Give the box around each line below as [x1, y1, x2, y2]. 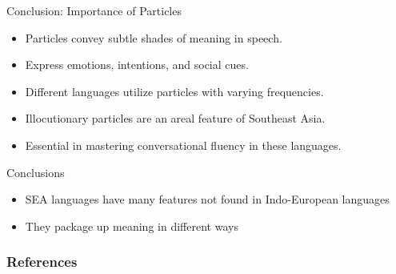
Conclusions [6, 163, 65, 180]
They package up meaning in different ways [25, 217, 238, 234]
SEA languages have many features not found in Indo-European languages [25, 191, 390, 208]
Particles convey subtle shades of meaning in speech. [25, 29, 282, 46]
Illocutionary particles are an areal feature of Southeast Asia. [25, 110, 326, 127]
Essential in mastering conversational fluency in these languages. [25, 136, 342, 153]
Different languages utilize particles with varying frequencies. [25, 83, 324, 99]
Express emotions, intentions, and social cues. [25, 56, 249, 73]
